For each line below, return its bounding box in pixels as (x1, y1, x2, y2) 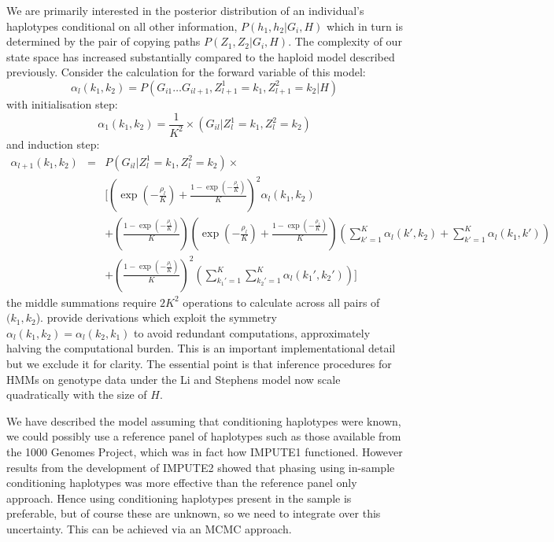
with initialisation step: (6, 95, 118, 112)
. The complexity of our (288, 33, 402, 50)
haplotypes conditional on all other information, (6, 17, 238, 34)
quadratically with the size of (6, 386, 147, 403)
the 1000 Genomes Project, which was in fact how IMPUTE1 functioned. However (6, 444, 403, 460)
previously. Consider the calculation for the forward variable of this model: (6, 64, 366, 80)
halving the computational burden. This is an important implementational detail (6, 340, 396, 356)
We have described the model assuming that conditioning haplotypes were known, (6, 412, 401, 429)
